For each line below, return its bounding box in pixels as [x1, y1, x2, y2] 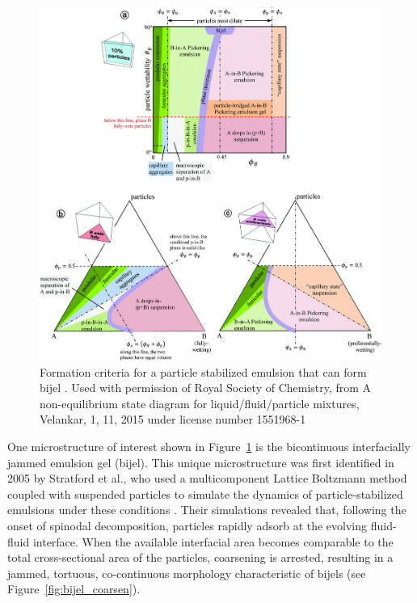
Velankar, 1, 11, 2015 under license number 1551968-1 [40, 411, 306, 428]
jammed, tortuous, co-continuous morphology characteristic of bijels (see [7, 564, 366, 581]
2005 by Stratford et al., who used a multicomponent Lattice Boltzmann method [7, 470, 407, 487]
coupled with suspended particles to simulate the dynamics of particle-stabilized [7, 485, 403, 502]
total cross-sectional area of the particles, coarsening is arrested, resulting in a [7, 549, 394, 566]
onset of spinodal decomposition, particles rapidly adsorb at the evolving [7, 517, 368, 534]
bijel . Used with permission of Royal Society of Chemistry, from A [40, 379, 372, 396]
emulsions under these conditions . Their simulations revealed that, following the [7, 501, 406, 518]
